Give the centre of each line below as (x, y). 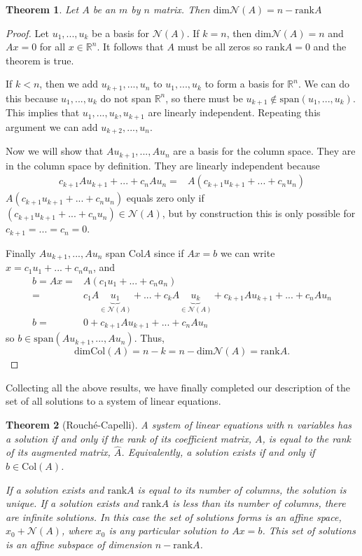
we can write (248, 252)
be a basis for (120, 33)
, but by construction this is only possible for (259, 213)
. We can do (324, 84)
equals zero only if (165, 198)
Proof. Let (27, 33)
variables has (324, 424)
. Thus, (149, 338)
